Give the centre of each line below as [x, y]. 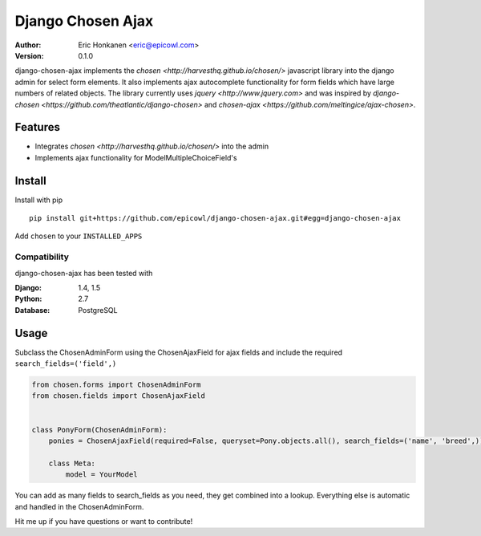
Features [37, 127]
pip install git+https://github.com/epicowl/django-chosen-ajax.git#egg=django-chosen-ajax [215, 218]
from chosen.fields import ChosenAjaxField [119, 396]
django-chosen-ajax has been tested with [84, 273]
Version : [29, 55]
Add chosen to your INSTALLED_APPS [79, 236]
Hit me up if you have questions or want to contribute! [104, 521]
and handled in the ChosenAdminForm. [79, 506]
